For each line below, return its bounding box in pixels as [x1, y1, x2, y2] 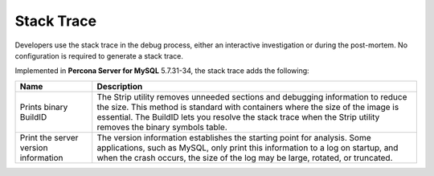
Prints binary [19, 101, 68, 113]
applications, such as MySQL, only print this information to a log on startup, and [96, 141, 399, 153]
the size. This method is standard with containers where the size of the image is [96, 101, 399, 113]
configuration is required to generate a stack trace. [14, 51, 184, 60]
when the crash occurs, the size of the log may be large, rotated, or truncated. [96, 152, 393, 163]
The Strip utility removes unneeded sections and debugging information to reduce [96, 91, 407, 102]
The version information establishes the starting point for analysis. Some [96, 132, 371, 143]
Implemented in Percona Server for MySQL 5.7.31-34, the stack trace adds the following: [14, 66, 309, 76]
